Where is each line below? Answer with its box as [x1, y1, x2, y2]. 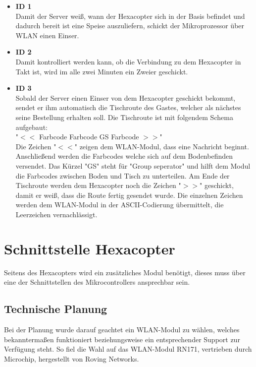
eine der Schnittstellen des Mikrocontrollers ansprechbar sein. [4, 277, 190, 287]
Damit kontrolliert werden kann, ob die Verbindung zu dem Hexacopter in [15, 56, 241, 66]
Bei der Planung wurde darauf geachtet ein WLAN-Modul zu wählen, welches [4, 324, 240, 334]
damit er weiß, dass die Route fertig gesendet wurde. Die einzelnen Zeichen [15, 189, 243, 200]
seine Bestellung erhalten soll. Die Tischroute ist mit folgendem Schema [15, 112, 233, 122]
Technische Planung [4, 301, 107, 316]
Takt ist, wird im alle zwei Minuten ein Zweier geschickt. [15, 66, 188, 76]
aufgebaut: [15, 122, 48, 132]
